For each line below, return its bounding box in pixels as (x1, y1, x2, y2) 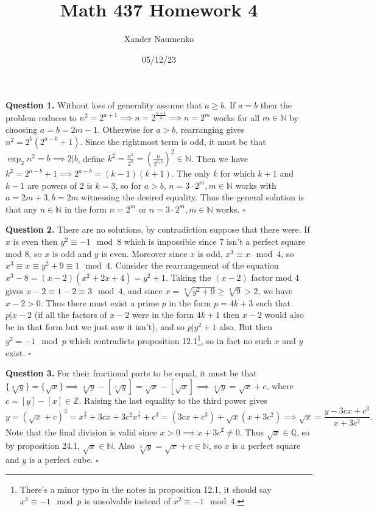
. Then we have (191, 152, 248, 164)
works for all (213, 111, 260, 124)
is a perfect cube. (29, 453, 93, 466)
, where (266, 379, 294, 392)
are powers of (27, 178, 77, 191)
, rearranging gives (175, 123, 245, 136)
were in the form (132, 308, 194, 321)
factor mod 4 (251, 270, 300, 283)
